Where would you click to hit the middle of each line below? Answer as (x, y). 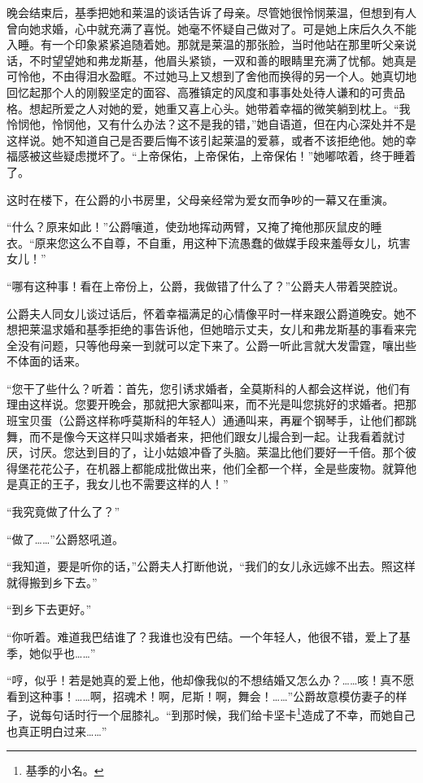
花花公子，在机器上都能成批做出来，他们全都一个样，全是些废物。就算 (217, 468)
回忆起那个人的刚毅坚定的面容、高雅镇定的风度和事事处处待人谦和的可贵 (200, 92)
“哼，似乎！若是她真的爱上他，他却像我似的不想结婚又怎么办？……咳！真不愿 (211, 680)
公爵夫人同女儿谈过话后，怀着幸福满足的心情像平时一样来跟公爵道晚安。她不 (211, 313)
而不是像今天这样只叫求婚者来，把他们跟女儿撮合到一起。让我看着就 (211, 436)
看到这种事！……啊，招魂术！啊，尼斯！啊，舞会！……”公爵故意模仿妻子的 (201, 696)
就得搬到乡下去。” (52, 582)
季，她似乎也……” (51, 652)
